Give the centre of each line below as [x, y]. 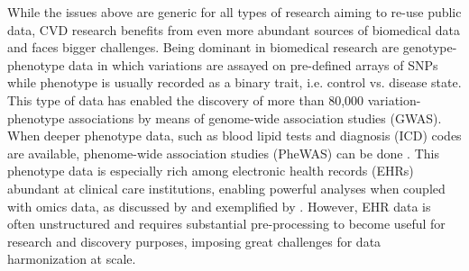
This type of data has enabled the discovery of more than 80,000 [186, 99]
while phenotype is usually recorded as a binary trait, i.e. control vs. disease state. [234, 82]
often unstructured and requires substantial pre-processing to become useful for [226, 224]
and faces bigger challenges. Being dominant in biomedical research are [203, 47]
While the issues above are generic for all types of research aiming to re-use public [234, 12]
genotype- [430, 47]
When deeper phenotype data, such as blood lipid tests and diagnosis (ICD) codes [234, 135]
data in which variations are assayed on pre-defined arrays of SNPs [253, 64]
